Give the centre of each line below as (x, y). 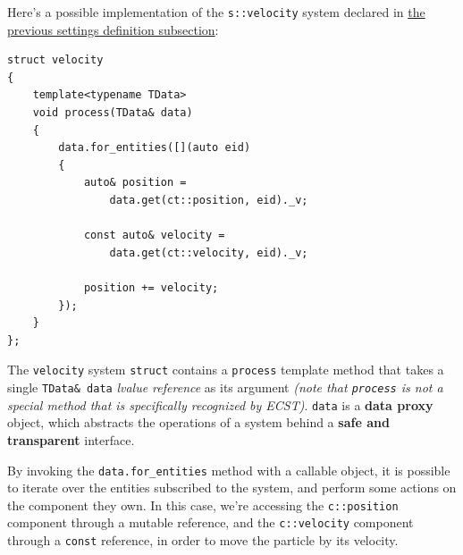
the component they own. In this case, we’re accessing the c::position (203, 505)
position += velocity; (151, 287)
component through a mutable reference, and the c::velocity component (210, 522)
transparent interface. (71, 439)
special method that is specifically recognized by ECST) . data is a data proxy (220, 404)
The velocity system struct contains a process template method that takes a (226, 370)
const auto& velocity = (154, 235)
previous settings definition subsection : (113, 29)
